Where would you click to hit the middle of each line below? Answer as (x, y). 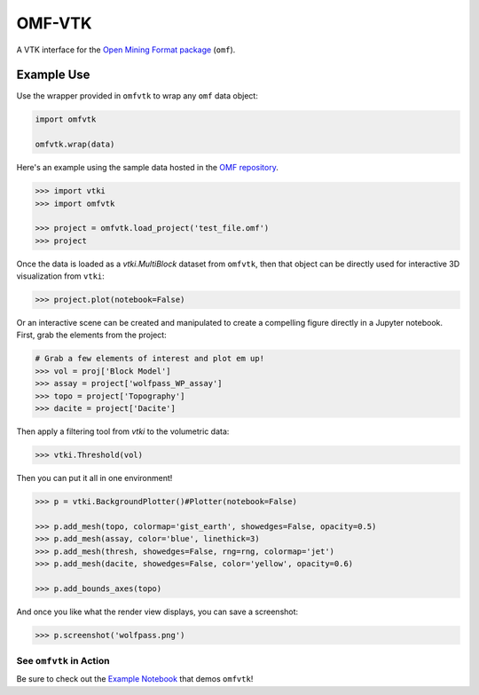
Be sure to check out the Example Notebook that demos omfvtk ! (135, 679)
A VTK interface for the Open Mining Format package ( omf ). (126, 50)
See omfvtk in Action (63, 661)
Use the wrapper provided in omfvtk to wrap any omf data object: (137, 96)
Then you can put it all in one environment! (94, 478)
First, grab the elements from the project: (92, 335)
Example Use (53, 75)
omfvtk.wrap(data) (75, 145)
